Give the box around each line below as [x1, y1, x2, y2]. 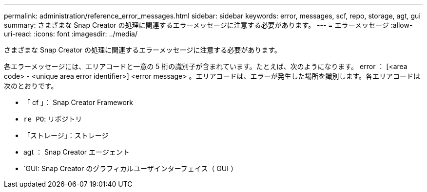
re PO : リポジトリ [23, 115, 82, 123]
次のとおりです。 [4, 82, 58, 90]
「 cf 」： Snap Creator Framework [23, 98, 134, 106]
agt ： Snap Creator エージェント [23, 148, 130, 156]
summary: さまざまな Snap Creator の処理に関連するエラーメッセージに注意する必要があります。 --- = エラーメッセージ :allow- [4, 21, 413, 29]
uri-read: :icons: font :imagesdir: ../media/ [4, 30, 137, 38]
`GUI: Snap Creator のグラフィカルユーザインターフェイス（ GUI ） [23, 164, 237, 173]
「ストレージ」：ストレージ [23, 131, 109, 140]
